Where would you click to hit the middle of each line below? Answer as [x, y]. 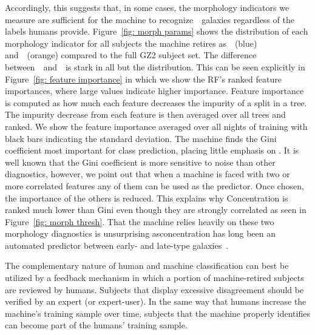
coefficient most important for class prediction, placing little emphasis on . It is [152, 150]
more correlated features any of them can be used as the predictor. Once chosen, [154, 185]
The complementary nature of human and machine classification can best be [147, 266]
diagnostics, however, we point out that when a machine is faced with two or [147, 174]
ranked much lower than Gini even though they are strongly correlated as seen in [156, 210]
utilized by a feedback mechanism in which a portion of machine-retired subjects [154, 278]
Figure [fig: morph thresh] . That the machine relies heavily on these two [140, 221]
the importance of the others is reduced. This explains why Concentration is [147, 198]
